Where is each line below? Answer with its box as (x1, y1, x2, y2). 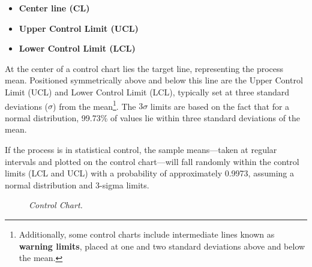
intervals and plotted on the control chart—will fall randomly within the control (5, 155, 299, 167)
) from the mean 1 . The (53, 98, 136, 112)
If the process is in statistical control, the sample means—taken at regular (5, 143, 277, 155)
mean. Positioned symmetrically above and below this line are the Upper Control (5, 74, 303, 86)
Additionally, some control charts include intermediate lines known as (19, 227, 275, 240)
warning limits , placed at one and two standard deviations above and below (19, 239, 305, 252)
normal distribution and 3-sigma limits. (5, 178, 149, 191)
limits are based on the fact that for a (150, 100, 290, 112)
